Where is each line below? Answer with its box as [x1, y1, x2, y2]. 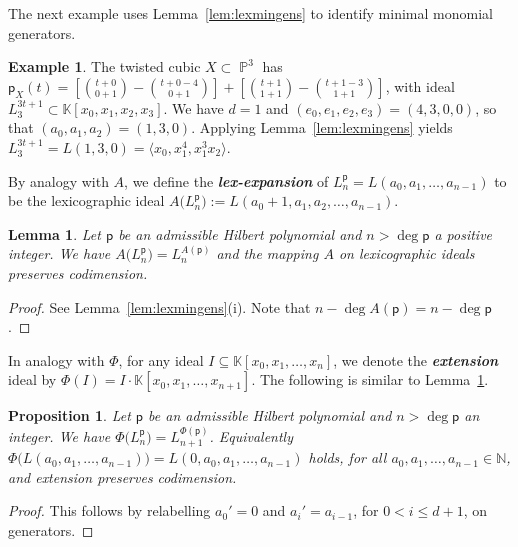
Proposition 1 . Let [8, 405, 131, 426]
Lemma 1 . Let [8, 223, 101, 244]
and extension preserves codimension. [8, 466, 237, 487]
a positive [434, 223, 493, 244]
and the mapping [216, 243, 319, 264]
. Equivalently [209, 425, 293, 446]
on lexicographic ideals [338, 243, 475, 264]
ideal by [8, 369, 57, 390]
